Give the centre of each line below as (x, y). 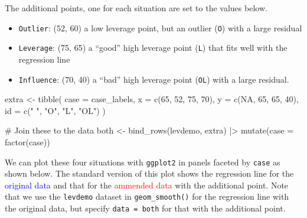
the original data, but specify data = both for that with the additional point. (145, 208)
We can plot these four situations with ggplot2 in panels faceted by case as (143, 162)
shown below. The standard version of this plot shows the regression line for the (149, 173)
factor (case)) (27, 141)
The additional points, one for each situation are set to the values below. (136, 8)
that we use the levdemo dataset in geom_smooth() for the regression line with (147, 196)
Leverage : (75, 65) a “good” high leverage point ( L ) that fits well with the (153, 48)
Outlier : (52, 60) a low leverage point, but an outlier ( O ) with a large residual (160, 27)
